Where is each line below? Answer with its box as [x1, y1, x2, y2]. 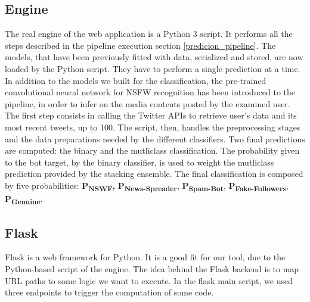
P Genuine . [5, 192, 43, 206]
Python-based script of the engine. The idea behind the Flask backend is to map [5, 262, 299, 275]
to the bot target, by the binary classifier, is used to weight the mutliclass [5, 155, 274, 168]
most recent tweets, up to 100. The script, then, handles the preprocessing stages [5, 120, 300, 133]
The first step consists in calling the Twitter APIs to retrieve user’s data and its [5, 109, 297, 122]
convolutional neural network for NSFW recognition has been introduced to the [5, 86, 296, 98]
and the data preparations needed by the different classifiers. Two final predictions [5, 132, 305, 145]
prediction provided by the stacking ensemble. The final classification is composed [5, 167, 303, 180]
